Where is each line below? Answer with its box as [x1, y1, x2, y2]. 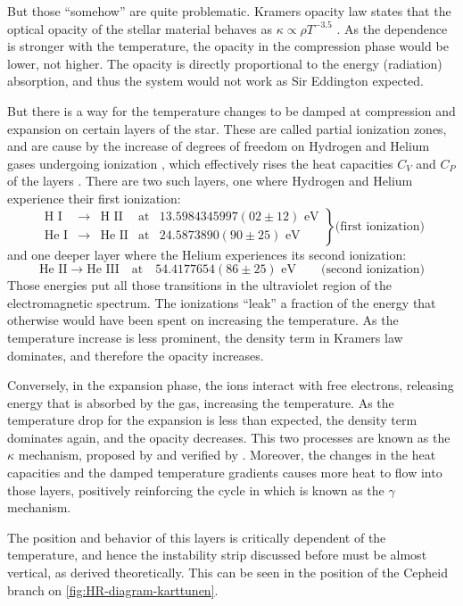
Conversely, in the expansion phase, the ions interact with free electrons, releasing [7, 376, 454, 394]
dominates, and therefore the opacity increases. [7, 345, 264, 364]
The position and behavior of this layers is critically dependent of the [7, 527, 386, 546]
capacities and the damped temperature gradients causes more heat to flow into [7, 463, 442, 482]
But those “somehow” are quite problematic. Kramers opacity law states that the [7, 2, 451, 20]
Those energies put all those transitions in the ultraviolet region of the [7, 276, 393, 295]
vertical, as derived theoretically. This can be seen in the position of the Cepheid [7, 563, 448, 582]
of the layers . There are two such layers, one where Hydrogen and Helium [7, 171, 413, 190]
